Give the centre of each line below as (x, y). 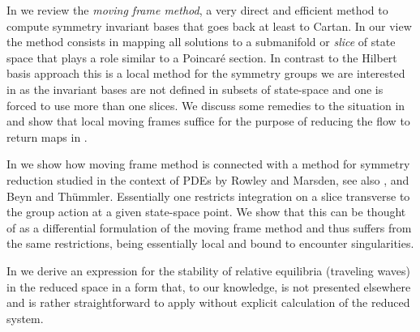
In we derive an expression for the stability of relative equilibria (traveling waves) (208, 270)
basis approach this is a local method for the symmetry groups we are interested (206, 73)
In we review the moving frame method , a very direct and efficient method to (197, 10)
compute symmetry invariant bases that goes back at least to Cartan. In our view (209, 26)
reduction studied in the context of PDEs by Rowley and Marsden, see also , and (208, 179)
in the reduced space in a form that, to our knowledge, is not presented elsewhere (209, 286)
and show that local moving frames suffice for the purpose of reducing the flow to (208, 121)
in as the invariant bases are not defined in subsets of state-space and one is (195, 89)
